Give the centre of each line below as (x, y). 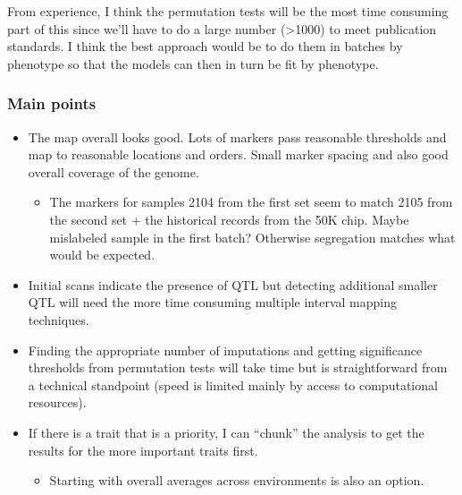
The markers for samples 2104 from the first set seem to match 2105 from (251, 202)
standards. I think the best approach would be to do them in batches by (205, 46)
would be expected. (102, 255)
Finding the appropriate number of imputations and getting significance (225, 350)
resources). (57, 402)
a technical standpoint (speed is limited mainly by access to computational (233, 384)
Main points (52, 103)
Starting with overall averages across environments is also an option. (237, 480)
